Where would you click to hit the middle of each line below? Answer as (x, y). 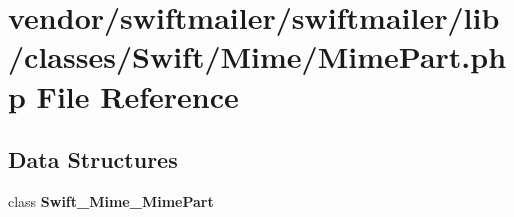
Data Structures (93, 159)
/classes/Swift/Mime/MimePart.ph (257, 56)
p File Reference (123, 95)
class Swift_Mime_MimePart (111, 200)
